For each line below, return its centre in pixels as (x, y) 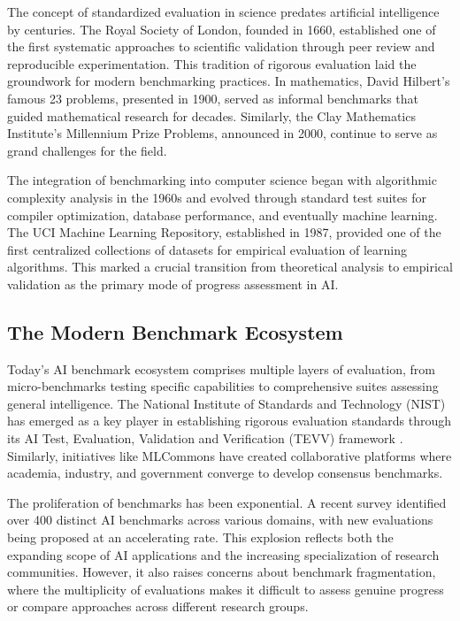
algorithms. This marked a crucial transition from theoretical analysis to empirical (230, 267)
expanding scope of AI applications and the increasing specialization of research (223, 554)
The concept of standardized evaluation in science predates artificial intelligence (223, 11)
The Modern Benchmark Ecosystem (175, 331)
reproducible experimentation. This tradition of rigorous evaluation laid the (212, 63)
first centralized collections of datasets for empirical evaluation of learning (207, 249)
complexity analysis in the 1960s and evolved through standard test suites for (217, 197)
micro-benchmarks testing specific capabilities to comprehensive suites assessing (223, 386)
